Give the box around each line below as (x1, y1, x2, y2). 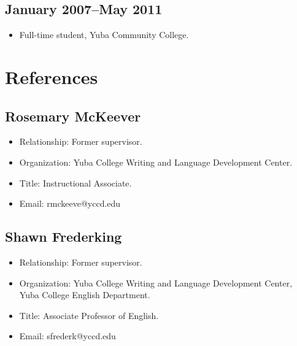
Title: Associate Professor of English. (19, 309, 159, 321)
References (5, 64, 98, 89)
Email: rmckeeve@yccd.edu (19, 197, 121, 210)
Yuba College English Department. (19, 288, 150, 301)
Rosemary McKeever (5, 106, 141, 125)
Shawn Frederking (5, 227, 122, 246)
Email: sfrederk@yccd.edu (19, 329, 116, 342)
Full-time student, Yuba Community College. (19, 28, 189, 41)
